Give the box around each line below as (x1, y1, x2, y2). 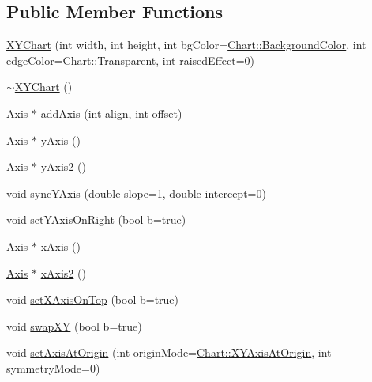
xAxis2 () (40, 264, 86, 281)
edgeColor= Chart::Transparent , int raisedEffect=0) (6, 51, 255, 68)
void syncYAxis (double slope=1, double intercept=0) (6, 184, 266, 201)
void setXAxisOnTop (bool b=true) (6, 291, 179, 308)
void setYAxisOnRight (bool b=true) (6, 211, 186, 228)
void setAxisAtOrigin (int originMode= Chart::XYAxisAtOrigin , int (6, 344, 332, 361)
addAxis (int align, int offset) (40, 104, 182, 121)
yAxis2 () (40, 158, 86, 175)
